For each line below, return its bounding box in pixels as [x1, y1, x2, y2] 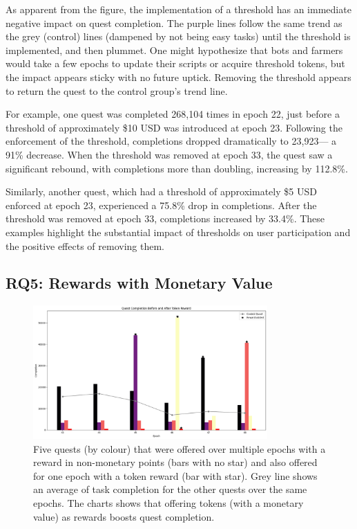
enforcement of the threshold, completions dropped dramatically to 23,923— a [6, 134, 337, 148]
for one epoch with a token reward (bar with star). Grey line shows [33, 468, 318, 483]
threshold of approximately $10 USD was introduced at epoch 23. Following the [6, 120, 342, 134]
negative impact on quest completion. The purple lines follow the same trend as [6, 15, 342, 30]
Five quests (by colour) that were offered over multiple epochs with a [33, 441, 326, 456]
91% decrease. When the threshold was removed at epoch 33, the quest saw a [6, 147, 333, 161]
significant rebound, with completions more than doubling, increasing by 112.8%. [6, 161, 348, 175]
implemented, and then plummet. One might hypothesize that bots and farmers [6, 42, 343, 57]
